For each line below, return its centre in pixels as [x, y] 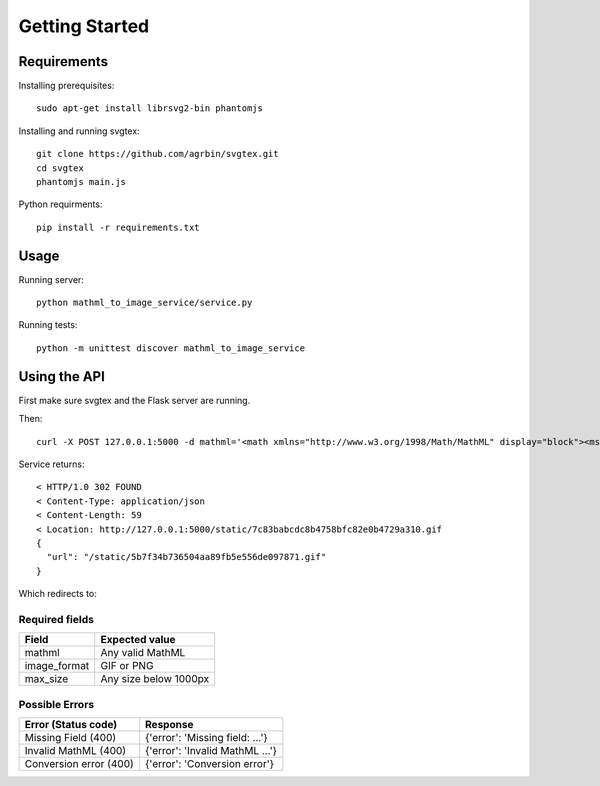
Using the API [61, 376]
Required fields [56, 619]
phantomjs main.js [81, 182]
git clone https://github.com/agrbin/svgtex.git [157, 154]
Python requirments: [60, 204]
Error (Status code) [71, 724]
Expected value [138, 640]
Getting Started [84, 26]
